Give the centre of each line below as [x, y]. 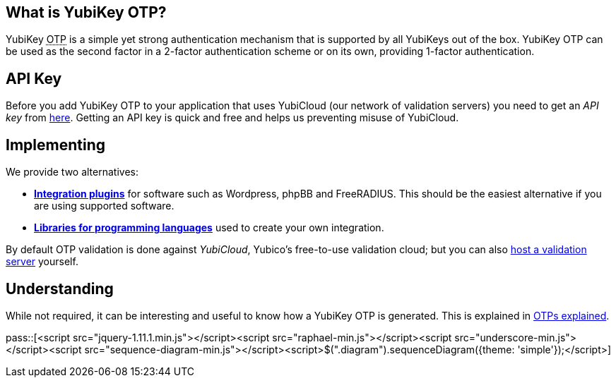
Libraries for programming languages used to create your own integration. [209, 228]
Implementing [55, 145]
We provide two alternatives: [72, 172]
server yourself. [42, 262]
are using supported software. [104, 206]
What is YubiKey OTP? [86, 12]
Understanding [60, 288]
